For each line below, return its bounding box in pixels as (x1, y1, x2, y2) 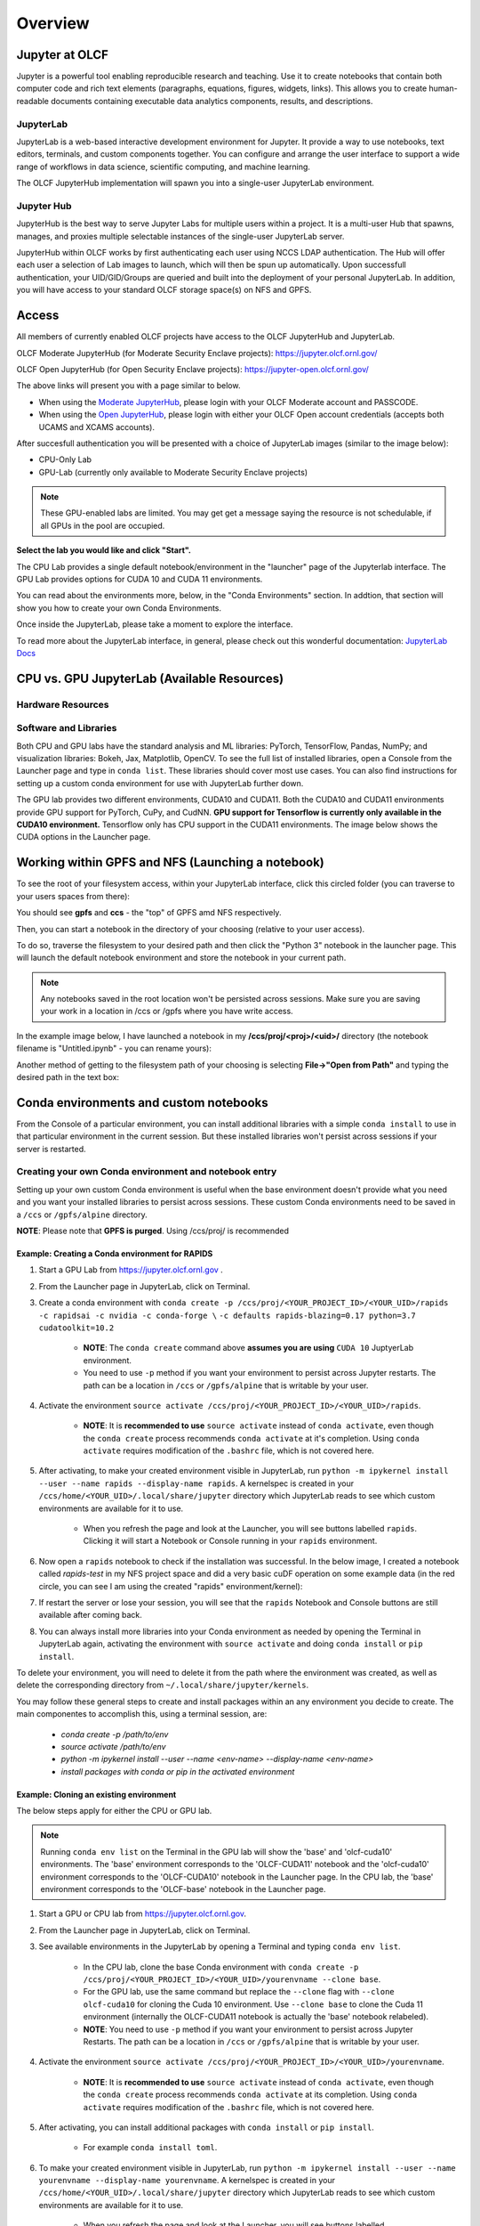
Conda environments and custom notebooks (16, 1095, 268, 1110)
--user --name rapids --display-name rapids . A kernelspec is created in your (38, 1478, 355, 1489)
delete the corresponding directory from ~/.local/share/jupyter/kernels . (16, 1679, 309, 1691)
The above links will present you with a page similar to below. (16, 380, 241, 391)
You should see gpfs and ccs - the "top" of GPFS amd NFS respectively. (16, 907, 282, 918)
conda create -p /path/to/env (60, 1728, 169, 1740)
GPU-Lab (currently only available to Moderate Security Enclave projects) (38, 467, 308, 477)
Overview (16, 13, 90, 33)
